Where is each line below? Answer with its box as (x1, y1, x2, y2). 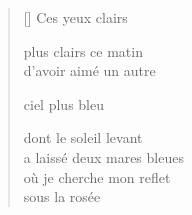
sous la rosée (23, 186, 101, 207)
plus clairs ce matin (23, 40, 143, 61)
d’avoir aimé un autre (23, 60, 156, 81)
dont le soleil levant (23, 127, 143, 148)
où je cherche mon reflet (23, 166, 171, 187)
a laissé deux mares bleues (23, 146, 184, 167)
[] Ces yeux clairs (23, 7, 128, 27)
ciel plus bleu (23, 93, 104, 114)
